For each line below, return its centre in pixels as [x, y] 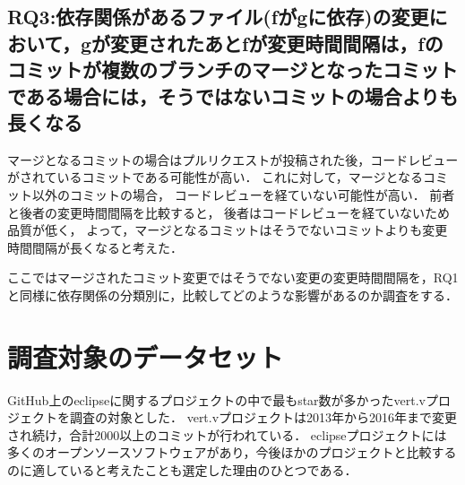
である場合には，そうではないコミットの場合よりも [233, 95]
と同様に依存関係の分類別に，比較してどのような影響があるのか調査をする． [232, 294]
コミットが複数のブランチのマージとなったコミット [232, 69]
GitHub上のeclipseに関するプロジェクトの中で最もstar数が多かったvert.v [217, 399]
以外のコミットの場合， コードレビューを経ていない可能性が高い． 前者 [243, 194]
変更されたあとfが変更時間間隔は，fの [276, 43]
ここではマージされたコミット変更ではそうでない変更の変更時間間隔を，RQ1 [233, 277]
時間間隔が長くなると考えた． [95, 247]
